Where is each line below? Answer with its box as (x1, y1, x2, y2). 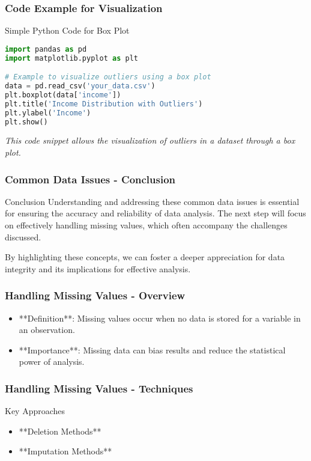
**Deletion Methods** (19, 424, 101, 437)
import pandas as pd (5, 44, 87, 53)
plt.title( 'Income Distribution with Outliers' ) (5, 99, 203, 108)
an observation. (19, 323, 75, 336)
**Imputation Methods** (19, 445, 112, 457)
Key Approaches (5, 405, 65, 417)
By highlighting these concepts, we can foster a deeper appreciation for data (5, 251, 285, 263)
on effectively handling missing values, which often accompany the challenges (5, 219, 288, 231)
